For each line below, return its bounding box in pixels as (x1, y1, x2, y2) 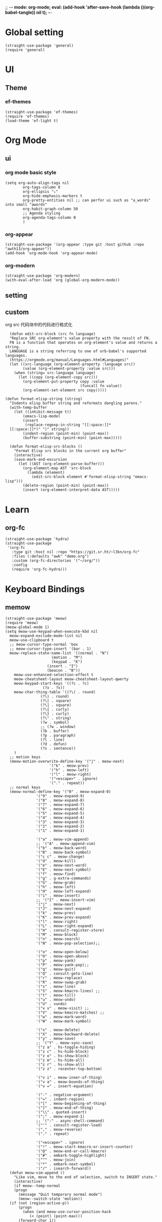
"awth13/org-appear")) (5, 246, 52, 251)
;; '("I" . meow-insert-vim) (36, 898, 96, 903)
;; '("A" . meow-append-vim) (36, 841, 96, 846)
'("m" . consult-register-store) (36, 928, 105, 933)
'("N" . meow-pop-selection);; (36, 941, 100, 946)
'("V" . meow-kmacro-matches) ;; (36, 1010, 105, 1015)
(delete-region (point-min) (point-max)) (23, 483, 109, 488)
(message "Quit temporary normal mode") (18, 1192, 102, 1197)
